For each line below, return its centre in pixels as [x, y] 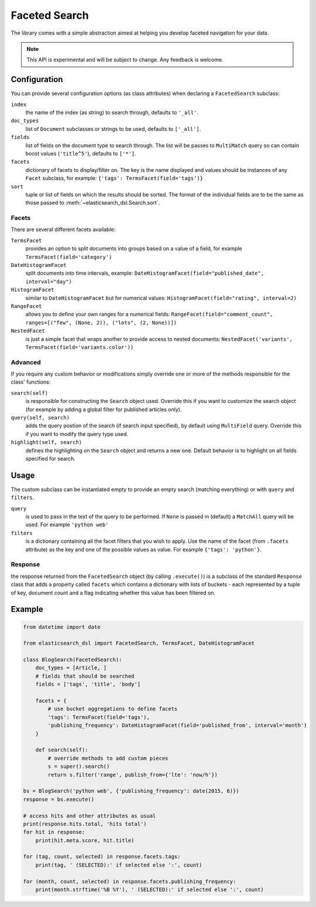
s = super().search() [79, 766]
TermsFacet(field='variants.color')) [80, 347]
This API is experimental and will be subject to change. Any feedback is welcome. [125, 60]
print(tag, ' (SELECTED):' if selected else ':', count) [119, 865]
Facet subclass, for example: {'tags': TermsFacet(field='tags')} [114, 178]
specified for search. [51, 458]
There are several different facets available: [63, 229]
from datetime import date [62, 627]
